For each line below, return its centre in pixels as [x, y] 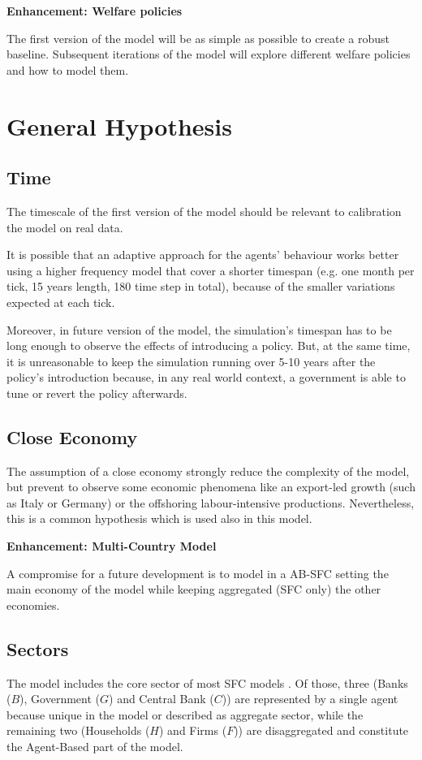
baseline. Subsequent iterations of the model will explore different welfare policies [209, 54]
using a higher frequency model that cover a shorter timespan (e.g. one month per [211, 270]
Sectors [38, 648]
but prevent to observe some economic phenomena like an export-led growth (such [211, 487]
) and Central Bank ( [161, 699]
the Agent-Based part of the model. [95, 747]
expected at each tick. [61, 302]
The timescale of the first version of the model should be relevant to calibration [204, 211]
